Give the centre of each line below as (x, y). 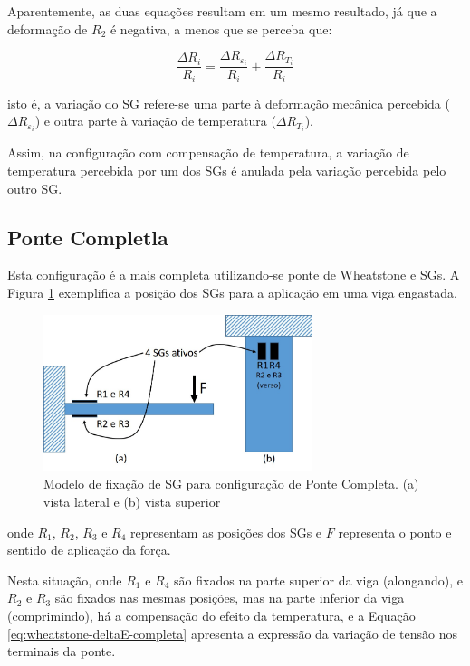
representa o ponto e (395, 532)
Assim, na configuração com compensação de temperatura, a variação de (208, 152)
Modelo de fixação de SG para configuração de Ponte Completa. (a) (231, 484)
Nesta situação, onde (65, 580)
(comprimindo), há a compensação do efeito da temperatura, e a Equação (211, 615)
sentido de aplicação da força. (89, 550)
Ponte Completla (88, 237)
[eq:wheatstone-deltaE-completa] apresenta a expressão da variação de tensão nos (232, 633)
